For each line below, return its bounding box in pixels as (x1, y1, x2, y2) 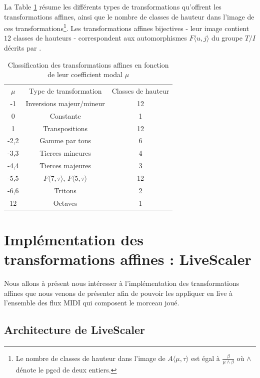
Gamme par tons (39, 135, 91, 146)
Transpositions (43, 123, 88, 133)
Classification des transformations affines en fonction (7, 59, 169, 70)
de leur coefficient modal (47, 69, 122, 80)
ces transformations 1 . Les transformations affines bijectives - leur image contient (4, 22, 249, 33)
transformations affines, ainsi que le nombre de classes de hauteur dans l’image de (4, 11, 254, 22)
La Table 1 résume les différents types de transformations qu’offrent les (4, 2, 221, 12)
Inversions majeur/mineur (25, 98, 105, 108)
